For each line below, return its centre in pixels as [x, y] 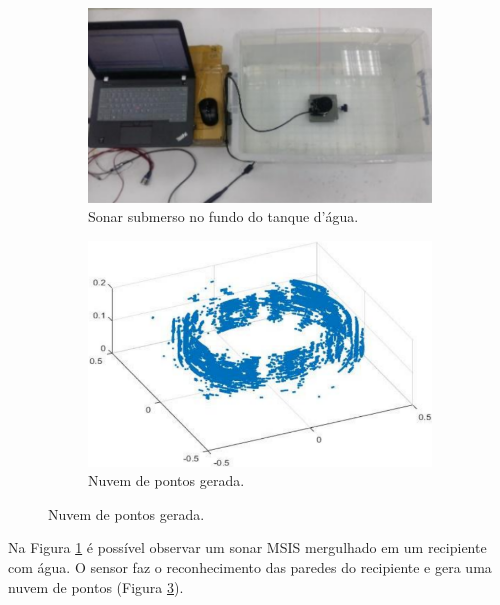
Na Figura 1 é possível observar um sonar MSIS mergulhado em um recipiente [247, 547]
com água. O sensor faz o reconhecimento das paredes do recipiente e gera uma [250, 566]
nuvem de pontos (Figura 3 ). [96, 586]
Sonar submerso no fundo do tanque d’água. [223, 216]
